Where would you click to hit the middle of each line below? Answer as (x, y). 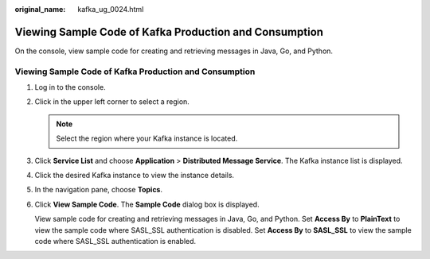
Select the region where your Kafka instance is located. (147, 138)
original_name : (40, 9)
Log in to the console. (70, 87)
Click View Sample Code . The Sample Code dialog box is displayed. (147, 204)
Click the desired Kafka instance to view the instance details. (135, 175)
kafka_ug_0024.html (111, 9)
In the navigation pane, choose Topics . (99, 190)
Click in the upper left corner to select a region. (112, 102)
